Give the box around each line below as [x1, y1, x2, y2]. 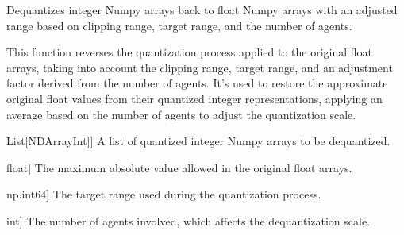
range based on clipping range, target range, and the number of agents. [6, 17, 352, 33]
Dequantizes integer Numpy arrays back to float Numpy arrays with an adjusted [6, 2, 398, 17]
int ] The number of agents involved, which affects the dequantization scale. [6, 212, 370, 229]
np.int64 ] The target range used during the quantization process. [6, 186, 321, 202]
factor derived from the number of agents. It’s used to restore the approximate [6, 75, 388, 91]
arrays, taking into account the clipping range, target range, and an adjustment [6, 59, 393, 75]
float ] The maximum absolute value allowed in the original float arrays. [6, 159, 352, 175]
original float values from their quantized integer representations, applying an [6, 90, 383, 106]
